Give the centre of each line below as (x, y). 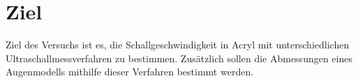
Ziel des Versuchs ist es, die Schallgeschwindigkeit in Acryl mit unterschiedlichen (178, 45)
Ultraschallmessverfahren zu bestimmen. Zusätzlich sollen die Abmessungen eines (179, 58)
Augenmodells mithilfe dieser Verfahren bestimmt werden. (130, 72)
